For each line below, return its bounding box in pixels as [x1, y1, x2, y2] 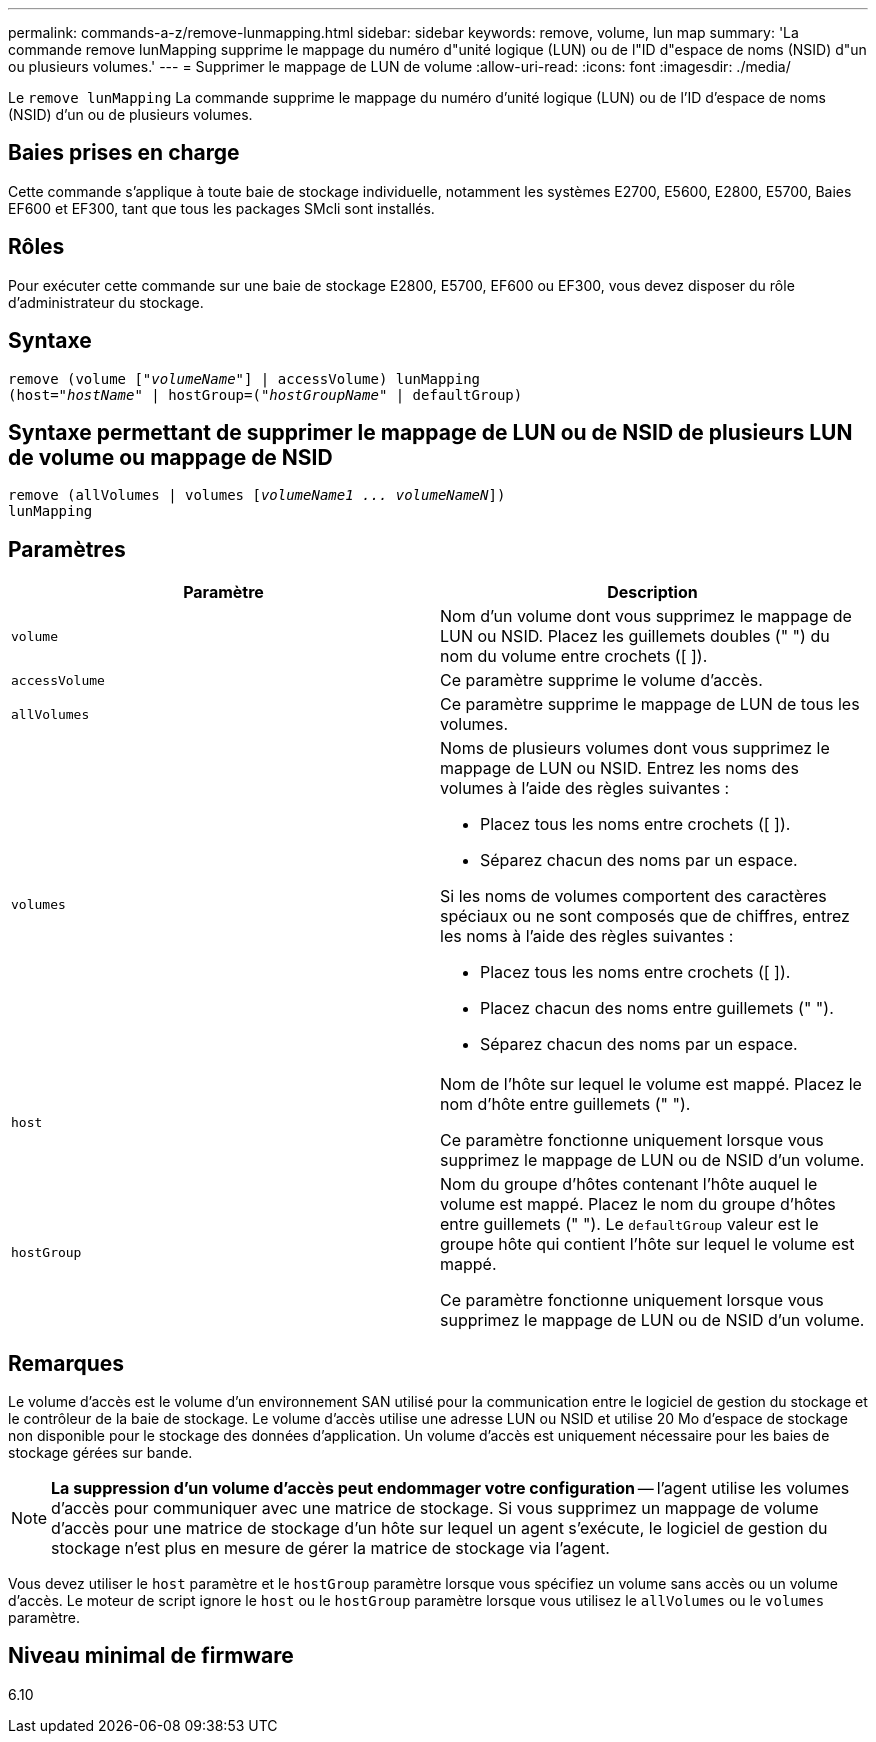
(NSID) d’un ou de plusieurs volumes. [8, 106, 253, 123]
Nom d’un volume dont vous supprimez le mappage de [440, 606, 852, 627]
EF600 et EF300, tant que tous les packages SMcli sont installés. [8, 199, 435, 217]
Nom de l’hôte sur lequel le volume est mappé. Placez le [440, 1074, 862, 1095]
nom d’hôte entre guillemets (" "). [440, 1094, 691, 1115]
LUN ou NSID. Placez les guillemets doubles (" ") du [440, 626, 830, 647]
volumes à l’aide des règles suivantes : [440, 778, 730, 799]
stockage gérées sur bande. [8, 1444, 193, 1462]
